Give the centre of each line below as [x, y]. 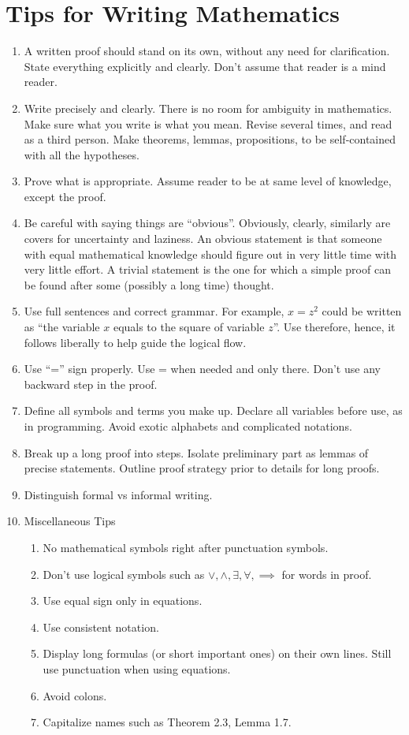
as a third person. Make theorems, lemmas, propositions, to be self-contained [210, 139]
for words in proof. [327, 574]
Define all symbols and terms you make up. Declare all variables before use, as [213, 410]
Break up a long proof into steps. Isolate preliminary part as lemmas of [196, 452]
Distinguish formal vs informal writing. [118, 494]
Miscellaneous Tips [70, 521]
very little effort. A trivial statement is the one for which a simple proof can [207, 269]
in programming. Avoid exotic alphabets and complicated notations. [188, 426]
